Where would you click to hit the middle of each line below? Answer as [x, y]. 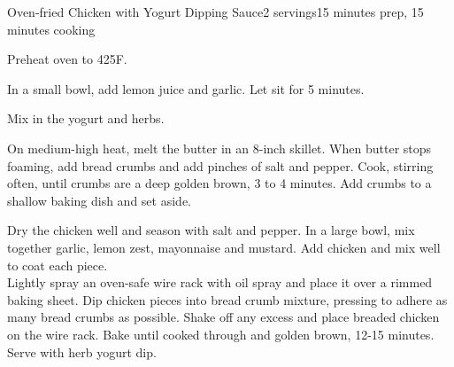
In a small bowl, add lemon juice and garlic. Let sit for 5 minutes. [186, 88]
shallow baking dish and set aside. [99, 200]
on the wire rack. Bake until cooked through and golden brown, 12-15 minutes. [221, 334]
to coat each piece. [58, 265]
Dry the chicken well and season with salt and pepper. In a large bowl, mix [211, 230]
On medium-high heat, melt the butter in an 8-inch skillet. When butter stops [219, 148]
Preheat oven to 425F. [67, 59]
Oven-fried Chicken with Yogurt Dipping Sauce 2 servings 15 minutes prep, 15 [215, 12]
